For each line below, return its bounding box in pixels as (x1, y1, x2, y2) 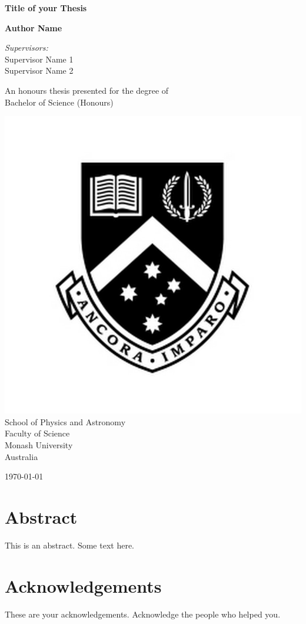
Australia (5, 450, 38, 462)
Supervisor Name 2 (5, 64, 74, 77)
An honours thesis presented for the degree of (5, 84, 169, 96)
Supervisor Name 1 (5, 52, 74, 65)
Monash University (5, 438, 73, 451)
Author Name (5, 21, 62, 34)
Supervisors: (5, 41, 48, 54)
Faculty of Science (5, 427, 70, 439)
